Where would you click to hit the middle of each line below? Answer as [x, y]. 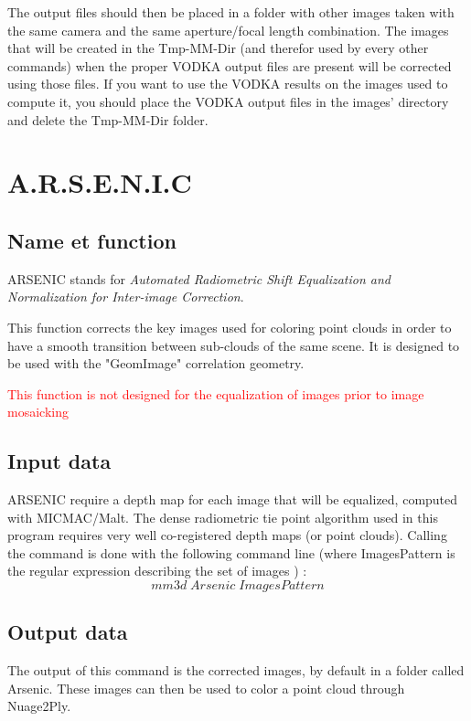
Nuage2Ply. [39, 706]
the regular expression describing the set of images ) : [157, 571]
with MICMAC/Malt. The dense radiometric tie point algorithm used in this [223, 517]
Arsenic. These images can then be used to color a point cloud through [206, 688]
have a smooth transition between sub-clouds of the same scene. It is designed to [234, 345]
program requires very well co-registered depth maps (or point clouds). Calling [227, 535]
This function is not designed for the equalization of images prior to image [216, 393]
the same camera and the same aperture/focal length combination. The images [228, 30]
